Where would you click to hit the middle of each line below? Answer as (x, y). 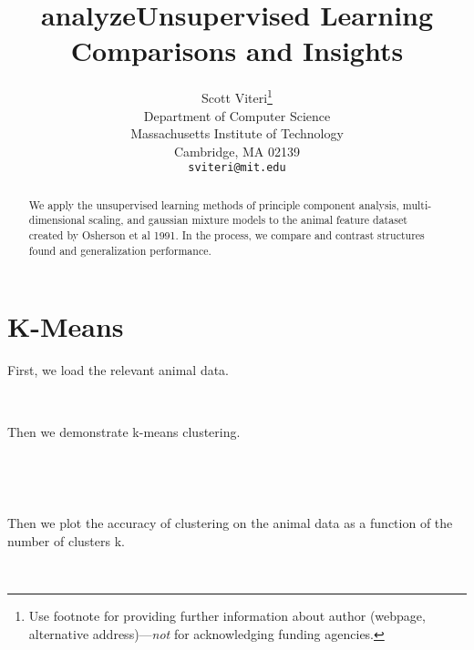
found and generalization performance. (120, 250)
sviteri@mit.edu (237, 168)
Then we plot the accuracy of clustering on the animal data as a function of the (230, 523)
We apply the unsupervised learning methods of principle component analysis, (214, 204)
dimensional (57, 220)
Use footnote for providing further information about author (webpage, (227, 616)
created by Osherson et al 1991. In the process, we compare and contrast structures (227, 235)
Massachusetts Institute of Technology (237, 133)
